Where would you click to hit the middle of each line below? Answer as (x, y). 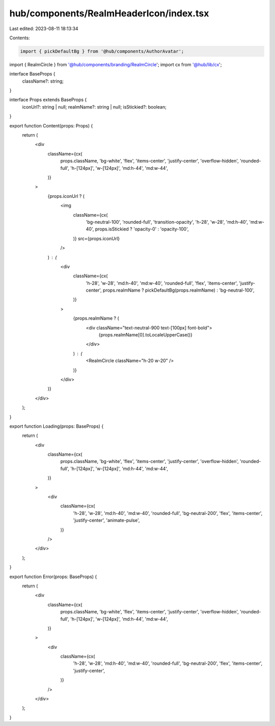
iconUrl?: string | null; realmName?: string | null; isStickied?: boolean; (94, 107)
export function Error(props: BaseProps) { (53, 577)
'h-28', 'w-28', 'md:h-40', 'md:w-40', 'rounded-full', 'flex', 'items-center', (162, 283)
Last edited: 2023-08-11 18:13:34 (44, 29)
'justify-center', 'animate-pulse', (106, 521)
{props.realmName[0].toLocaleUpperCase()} (146, 335)
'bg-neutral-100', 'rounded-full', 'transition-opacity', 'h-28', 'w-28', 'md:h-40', (167, 222)
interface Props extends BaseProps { (48, 100)
